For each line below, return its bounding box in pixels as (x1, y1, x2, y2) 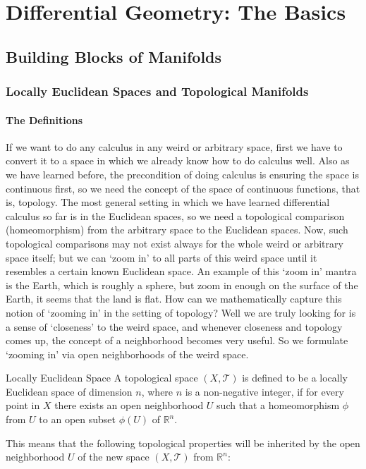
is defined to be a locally (242, 370, 348, 385)
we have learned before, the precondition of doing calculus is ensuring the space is (6, 166, 360, 181)
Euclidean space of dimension (6, 384, 133, 398)
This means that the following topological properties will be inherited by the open (6, 435, 360, 450)
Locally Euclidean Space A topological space (6, 370, 198, 385)
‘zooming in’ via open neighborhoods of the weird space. (6, 346, 249, 361)
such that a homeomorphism (216, 398, 340, 413)
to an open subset (39, 412, 116, 427)
